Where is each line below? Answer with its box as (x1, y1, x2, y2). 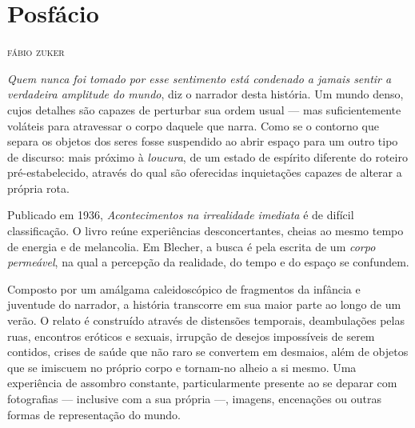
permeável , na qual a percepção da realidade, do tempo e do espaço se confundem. (7, 254, 409, 270)
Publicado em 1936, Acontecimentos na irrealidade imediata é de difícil (7, 206, 354, 223)
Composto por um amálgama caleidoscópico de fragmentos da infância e (7, 280, 361, 297)
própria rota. (7, 179, 70, 196)
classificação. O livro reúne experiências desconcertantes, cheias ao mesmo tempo (7, 222, 404, 239)
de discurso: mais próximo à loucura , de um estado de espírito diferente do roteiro (7, 148, 408, 165)
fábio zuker (7, 43, 65, 60)
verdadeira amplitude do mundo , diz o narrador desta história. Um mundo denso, (7, 86, 404, 102)
